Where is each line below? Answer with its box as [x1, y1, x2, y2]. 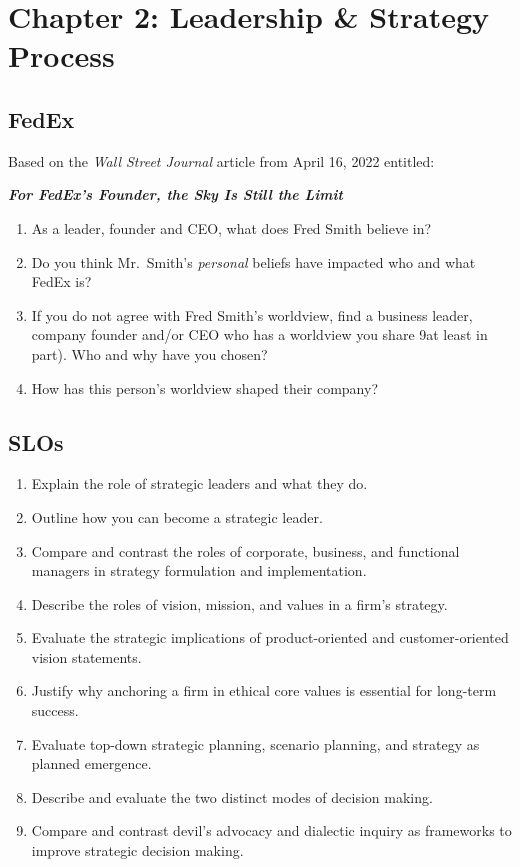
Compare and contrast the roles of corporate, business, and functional [31, 540, 460, 561]
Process [8, 35, 115, 76]
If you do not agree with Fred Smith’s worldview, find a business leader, [31, 304, 473, 325]
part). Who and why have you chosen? [31, 343, 268, 364]
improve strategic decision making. [31, 840, 244, 861]
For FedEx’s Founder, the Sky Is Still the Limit [8, 184, 343, 205]
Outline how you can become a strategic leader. [31, 506, 323, 527]
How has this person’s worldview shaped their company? [31, 377, 379, 398]
